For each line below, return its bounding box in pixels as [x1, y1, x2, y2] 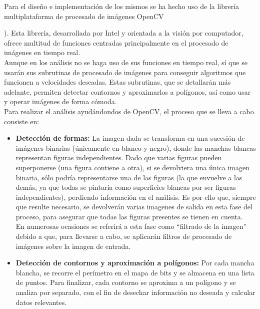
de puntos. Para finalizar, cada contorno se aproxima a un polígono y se [15, 277, 236, 287]
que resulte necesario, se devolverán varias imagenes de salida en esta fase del [15, 201, 252, 212]
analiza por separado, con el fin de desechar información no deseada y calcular [15, 287, 255, 297]
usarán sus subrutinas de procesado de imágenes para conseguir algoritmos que [4, 67, 246, 77]
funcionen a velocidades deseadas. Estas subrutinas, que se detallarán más [4, 77, 231, 87]
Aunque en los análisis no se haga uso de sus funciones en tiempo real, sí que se [4, 57, 247, 67]
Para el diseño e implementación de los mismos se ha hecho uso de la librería [4, 1, 239, 11]
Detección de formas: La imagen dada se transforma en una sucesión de [15, 133, 245, 143]
